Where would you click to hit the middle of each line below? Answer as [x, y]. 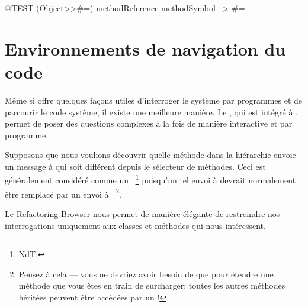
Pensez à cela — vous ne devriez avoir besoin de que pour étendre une [146, 274]
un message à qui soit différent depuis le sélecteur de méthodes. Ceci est [135, 166]
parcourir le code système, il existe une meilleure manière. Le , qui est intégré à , [151, 112]
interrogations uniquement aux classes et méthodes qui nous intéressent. [135, 225]
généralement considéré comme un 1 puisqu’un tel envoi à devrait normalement [150, 179]
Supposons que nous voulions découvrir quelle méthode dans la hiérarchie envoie [150, 155]
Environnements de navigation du [145, 48]
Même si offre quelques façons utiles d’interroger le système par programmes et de [154, 100]
